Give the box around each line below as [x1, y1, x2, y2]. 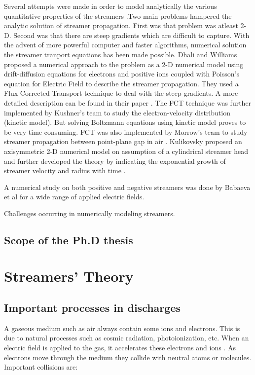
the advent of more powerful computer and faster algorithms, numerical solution [4, 39, 247, 50]
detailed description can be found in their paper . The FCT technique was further [4, 97, 252, 108]
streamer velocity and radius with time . [4, 165, 126, 176]
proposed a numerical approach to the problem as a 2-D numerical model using [4, 59, 244, 69]
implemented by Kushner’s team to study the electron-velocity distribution [4, 107, 230, 117]
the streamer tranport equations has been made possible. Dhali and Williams [4, 49, 237, 59]
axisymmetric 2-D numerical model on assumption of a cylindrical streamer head [4, 146, 248, 156]
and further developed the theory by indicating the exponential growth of [4, 155, 226, 166]
